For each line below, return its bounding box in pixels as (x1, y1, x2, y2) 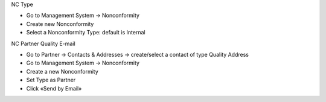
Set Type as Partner (26, 76, 76, 84)
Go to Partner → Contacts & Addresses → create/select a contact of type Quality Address (26, 51, 249, 58)
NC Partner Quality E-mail (11, 40, 75, 47)
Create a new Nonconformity (26, 68, 99, 75)
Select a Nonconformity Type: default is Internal (26, 29, 145, 36)
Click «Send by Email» (26, 84, 82, 92)
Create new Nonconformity (26, 20, 94, 27)
